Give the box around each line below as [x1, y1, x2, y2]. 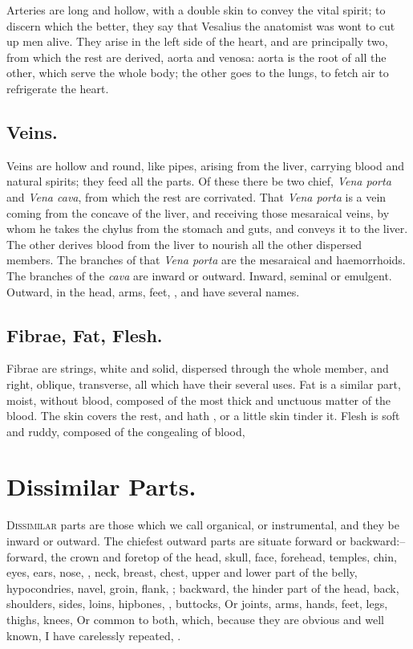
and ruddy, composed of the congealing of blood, [6, 422, 245, 439]
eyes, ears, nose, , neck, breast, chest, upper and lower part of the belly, [6, 564, 358, 581]
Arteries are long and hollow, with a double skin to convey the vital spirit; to [6, 2, 386, 18]
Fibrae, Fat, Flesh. [6, 322, 163, 347]
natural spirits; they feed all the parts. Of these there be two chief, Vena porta [6, 173, 391, 190]
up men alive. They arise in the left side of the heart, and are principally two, [6, 33, 388, 50]
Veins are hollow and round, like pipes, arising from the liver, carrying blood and [6, 157, 405, 173]
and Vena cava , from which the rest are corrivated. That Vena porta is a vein [6, 188, 387, 205]
